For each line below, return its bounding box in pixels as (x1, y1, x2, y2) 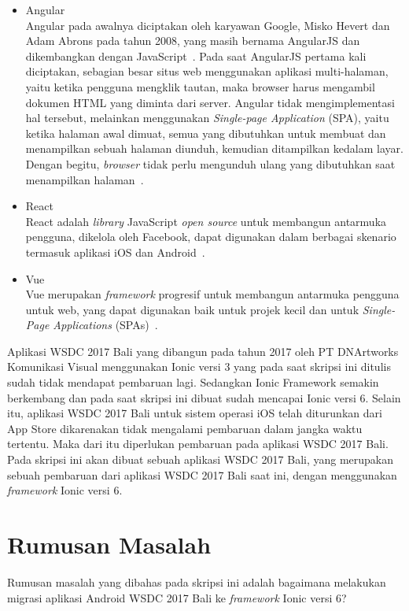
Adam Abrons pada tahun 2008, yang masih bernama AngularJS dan (25, 32, 360, 49)
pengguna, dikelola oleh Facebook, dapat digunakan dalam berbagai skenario (25, 228, 396, 245)
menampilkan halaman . (25, 171, 144, 187)
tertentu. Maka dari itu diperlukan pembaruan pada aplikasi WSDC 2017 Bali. (7, 435, 389, 452)
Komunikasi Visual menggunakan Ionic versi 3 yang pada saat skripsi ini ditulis (7, 358, 391, 375)
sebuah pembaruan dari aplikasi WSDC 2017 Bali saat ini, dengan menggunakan (7, 466, 397, 483)
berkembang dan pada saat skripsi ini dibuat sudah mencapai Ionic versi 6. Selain (7, 389, 401, 405)
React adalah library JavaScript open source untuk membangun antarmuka (25, 213, 387, 229)
